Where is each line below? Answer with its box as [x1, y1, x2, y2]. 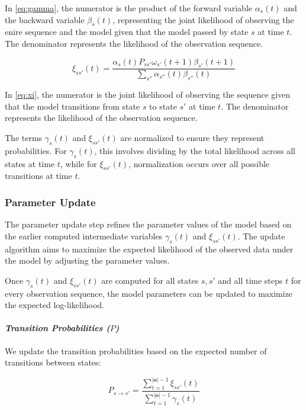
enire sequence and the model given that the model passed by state [5, 25, 249, 38]
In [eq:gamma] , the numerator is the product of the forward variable [5, 2, 252, 14]
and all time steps [218, 274, 283, 286]
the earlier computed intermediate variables [5, 229, 163, 242]
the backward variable [5, 13, 85, 25]
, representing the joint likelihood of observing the [112, 13, 294, 25]
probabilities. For [5, 144, 67, 156]
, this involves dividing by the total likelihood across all [94, 144, 295, 156]
